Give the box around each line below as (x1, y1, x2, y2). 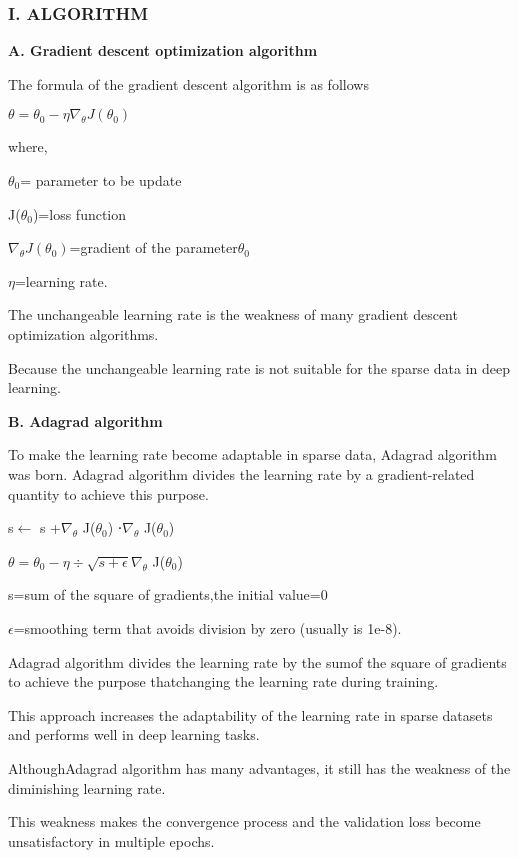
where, (8, 136, 48, 157)
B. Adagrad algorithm (8, 410, 163, 431)
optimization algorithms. (8, 323, 159, 344)
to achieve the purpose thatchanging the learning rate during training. (8, 671, 439, 692)
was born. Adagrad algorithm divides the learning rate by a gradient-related (8, 463, 475, 484)
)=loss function (32, 203, 127, 224)
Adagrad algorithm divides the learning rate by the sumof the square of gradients (8, 651, 507, 672)
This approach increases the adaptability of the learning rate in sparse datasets (8, 704, 493, 725)
